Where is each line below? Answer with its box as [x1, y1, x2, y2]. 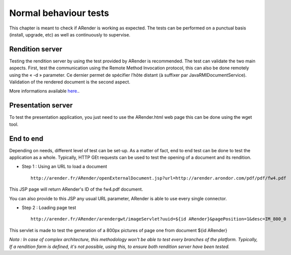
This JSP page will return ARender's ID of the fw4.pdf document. [9, 186, 143, 192]
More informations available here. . [9, 88, 80, 94]
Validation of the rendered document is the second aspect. [9, 79, 130, 85]
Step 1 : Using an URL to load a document [21, 164, 107, 170]
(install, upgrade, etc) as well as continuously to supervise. [9, 31, 130, 37]
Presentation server [9, 101, 73, 110]
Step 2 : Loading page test [21, 205, 76, 211]
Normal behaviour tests [9, 7, 109, 18]
